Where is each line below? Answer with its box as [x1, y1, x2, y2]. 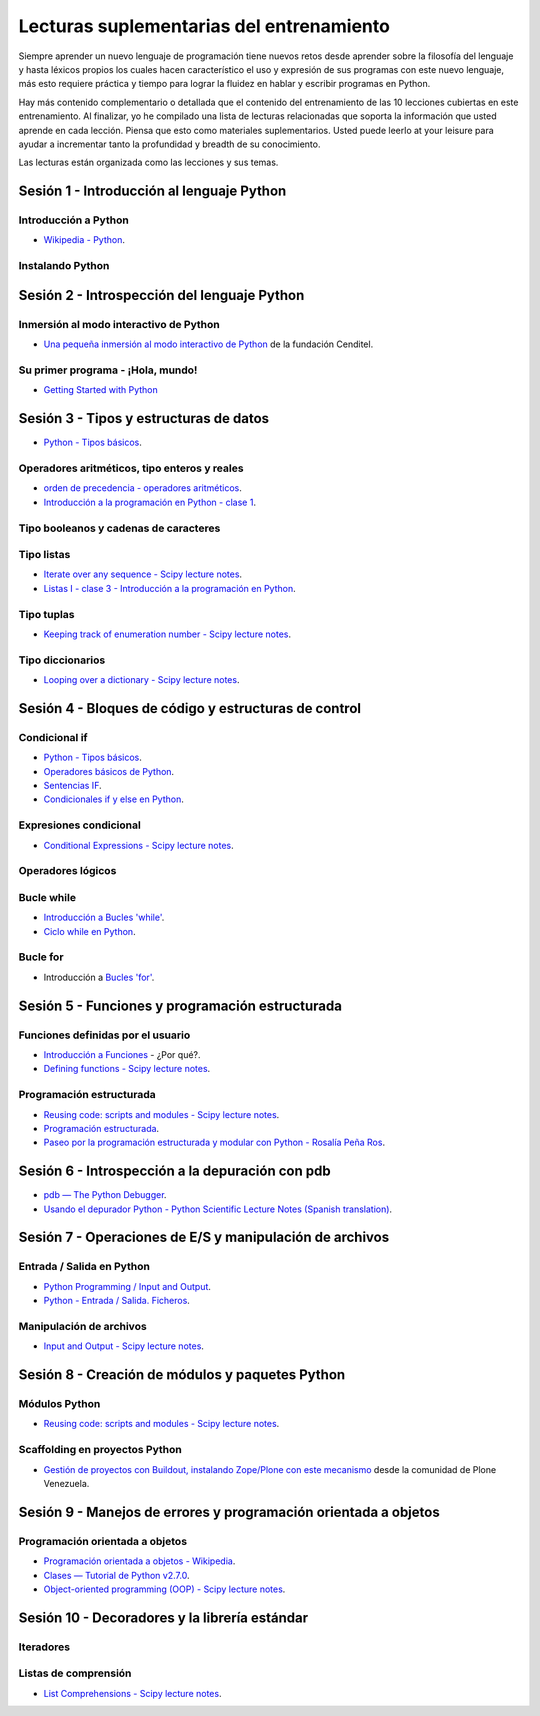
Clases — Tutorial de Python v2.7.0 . [43, 1569, 190, 1581]
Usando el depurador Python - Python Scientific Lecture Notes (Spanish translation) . [43, 1203, 393, 1215]
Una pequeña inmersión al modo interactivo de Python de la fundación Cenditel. [43, 338, 374, 350]
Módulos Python [18, 1397, 101, 1411]
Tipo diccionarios [18, 653, 106, 667]
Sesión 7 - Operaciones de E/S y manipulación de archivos [18, 1229, 390, 1246]
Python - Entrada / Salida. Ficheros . [43, 1295, 190, 1307]
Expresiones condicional [18, 818, 142, 832]
